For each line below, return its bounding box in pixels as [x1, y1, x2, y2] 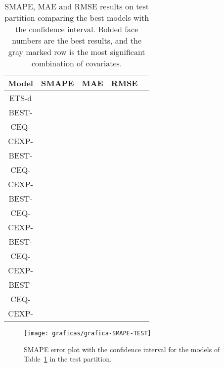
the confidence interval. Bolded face [15, 23, 138, 35]
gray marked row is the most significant [8, 46, 145, 57]
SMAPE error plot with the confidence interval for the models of [24, 344, 220, 354]
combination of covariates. [31, 57, 122, 69]
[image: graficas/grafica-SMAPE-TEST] [24, 330, 151, 337]
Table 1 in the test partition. [24, 354, 112, 364]
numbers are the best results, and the [12, 35, 142, 46]
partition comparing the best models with [4, 12, 149, 23]
